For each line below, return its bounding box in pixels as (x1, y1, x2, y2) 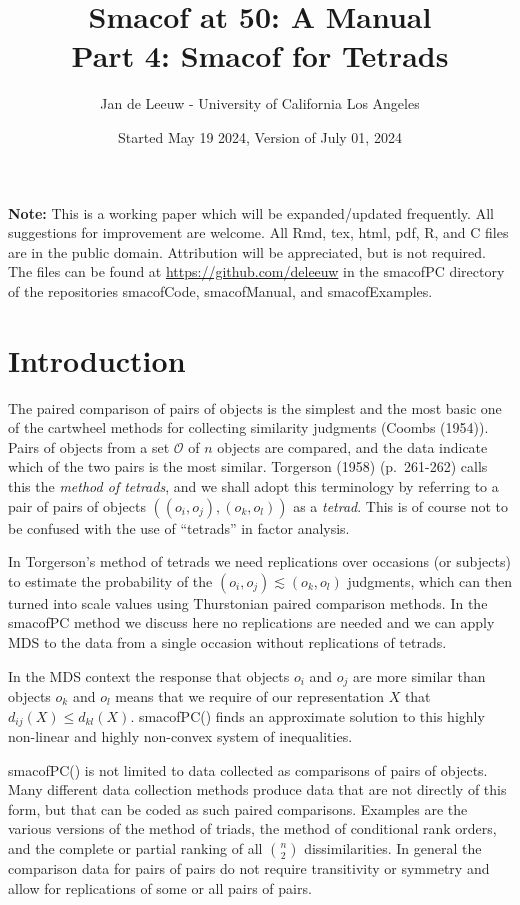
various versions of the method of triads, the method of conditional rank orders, (8, 818, 497, 839)
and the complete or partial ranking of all (8, 838, 263, 858)
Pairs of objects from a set (8, 436, 170, 457)
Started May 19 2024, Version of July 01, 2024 (118, 126, 402, 147)
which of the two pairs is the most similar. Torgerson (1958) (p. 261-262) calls (8, 456, 488, 477)
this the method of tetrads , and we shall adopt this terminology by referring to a (8, 475, 499, 496)
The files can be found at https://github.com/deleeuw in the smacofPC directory (8, 261, 505, 282)
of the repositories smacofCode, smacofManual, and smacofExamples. (8, 280, 433, 301)
